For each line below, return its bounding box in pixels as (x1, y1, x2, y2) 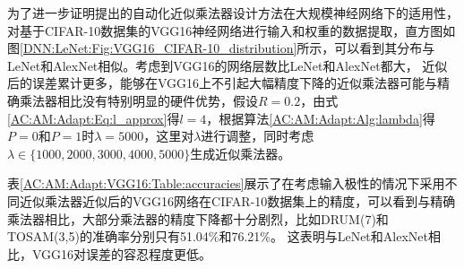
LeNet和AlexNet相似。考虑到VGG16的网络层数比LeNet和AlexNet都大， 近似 (7, 56, 448, 74)
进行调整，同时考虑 (201, 126, 314, 145)
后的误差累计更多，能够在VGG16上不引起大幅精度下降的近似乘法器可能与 (7, 74, 438, 92)
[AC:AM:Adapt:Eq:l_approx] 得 (7, 108, 180, 127)
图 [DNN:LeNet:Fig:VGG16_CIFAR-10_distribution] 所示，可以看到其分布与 (7, 39, 435, 57)
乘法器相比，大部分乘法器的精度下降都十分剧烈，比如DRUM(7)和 (7, 209, 389, 228)
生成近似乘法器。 (190, 143, 291, 162)
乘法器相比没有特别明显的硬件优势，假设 (19, 91, 258, 109)
